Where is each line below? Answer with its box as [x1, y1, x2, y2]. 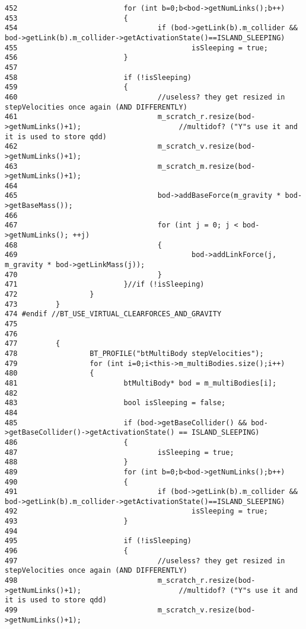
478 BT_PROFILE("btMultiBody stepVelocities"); [5, 349, 264, 358]
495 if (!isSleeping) [5, 537, 192, 545]
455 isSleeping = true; [5, 43, 268, 52]
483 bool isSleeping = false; [5, 399, 226, 407]
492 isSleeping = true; [5, 507, 268, 516]
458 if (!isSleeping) [5, 73, 192, 82]
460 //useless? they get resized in [5, 92, 285, 101]
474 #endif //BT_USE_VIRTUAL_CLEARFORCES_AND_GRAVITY [5, 310, 222, 319]
